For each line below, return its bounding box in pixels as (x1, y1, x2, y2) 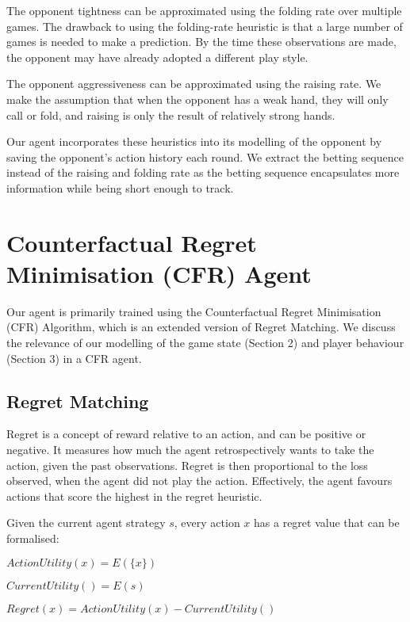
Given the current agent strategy (6, 514, 166, 531)
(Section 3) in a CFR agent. (6, 349, 142, 366)
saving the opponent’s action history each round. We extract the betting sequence (6, 148, 404, 165)
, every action (174, 514, 240, 531)
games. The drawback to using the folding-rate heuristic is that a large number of (6, 17, 403, 34)
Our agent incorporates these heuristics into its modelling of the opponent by (6, 133, 382, 150)
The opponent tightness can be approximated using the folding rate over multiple (6, 2, 402, 18)
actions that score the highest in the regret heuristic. (6, 487, 262, 504)
